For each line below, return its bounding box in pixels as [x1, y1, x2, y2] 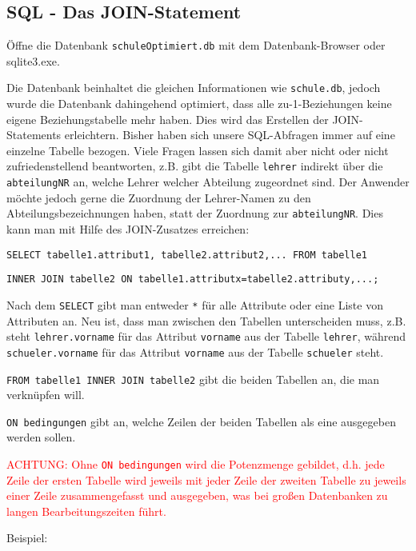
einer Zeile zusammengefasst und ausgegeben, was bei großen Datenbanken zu [6, 487, 388, 504]
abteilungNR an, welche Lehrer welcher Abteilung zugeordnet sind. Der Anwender [6, 174, 410, 190]
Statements [6, 126, 62, 143]
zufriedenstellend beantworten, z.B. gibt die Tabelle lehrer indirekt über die [6, 158, 383, 174]
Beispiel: [6, 529, 48, 546]
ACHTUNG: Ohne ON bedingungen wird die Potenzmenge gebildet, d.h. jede [6, 456, 385, 473]
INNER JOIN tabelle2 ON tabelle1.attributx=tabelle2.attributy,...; [6, 274, 379, 285]
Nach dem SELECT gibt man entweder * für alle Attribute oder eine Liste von [6, 296, 383, 313]
